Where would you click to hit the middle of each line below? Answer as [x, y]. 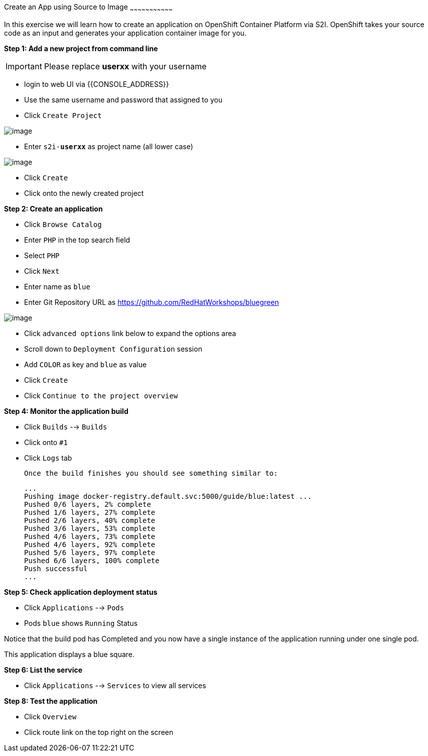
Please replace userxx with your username [125, 66]
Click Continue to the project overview [101, 395]
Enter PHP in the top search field [77, 240]
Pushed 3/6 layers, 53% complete [90, 528]
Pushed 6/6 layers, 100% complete [92, 560]
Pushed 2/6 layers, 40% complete [90, 520]
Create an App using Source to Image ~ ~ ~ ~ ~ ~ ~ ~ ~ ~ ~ [88, 8]
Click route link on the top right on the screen [99, 732]
